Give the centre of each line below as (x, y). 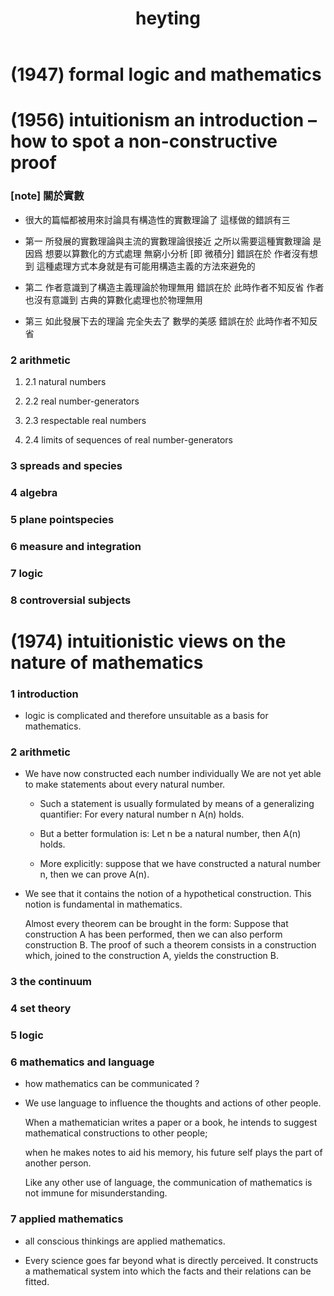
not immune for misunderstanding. (96, 1193)
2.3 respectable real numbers (85, 420)
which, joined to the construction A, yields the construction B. (152, 956)
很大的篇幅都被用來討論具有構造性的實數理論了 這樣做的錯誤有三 (157, 219)
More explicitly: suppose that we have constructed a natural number (180, 864)
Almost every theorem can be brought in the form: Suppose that (156, 924)
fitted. (37, 1281)
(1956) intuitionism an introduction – (163, 120)
